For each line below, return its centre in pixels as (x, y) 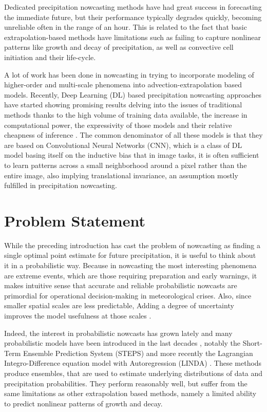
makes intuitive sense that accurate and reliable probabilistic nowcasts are (121, 285)
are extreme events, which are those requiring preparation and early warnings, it (131, 275)
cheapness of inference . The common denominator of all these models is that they (133, 135)
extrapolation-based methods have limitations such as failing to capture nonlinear (132, 37)
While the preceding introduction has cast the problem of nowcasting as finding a (132, 245)
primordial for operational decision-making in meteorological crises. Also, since (128, 295)
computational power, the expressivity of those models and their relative (118, 125)
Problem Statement (75, 220)
